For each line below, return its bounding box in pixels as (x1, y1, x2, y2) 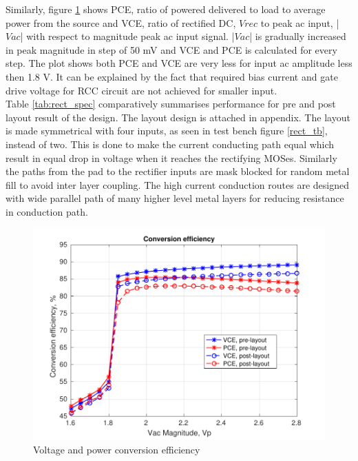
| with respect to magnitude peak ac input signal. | (20, 29, 235, 43)
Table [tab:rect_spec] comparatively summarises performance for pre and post (6, 96, 336, 111)
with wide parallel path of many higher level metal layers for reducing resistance (6, 191, 344, 205)
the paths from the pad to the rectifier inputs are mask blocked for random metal (6, 164, 350, 178)
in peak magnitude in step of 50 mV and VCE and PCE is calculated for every (6, 42, 337, 57)
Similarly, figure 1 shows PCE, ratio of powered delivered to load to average (6, 2, 326, 16)
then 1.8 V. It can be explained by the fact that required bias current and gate (6, 69, 338, 83)
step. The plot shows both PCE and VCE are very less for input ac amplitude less (6, 56, 352, 70)
